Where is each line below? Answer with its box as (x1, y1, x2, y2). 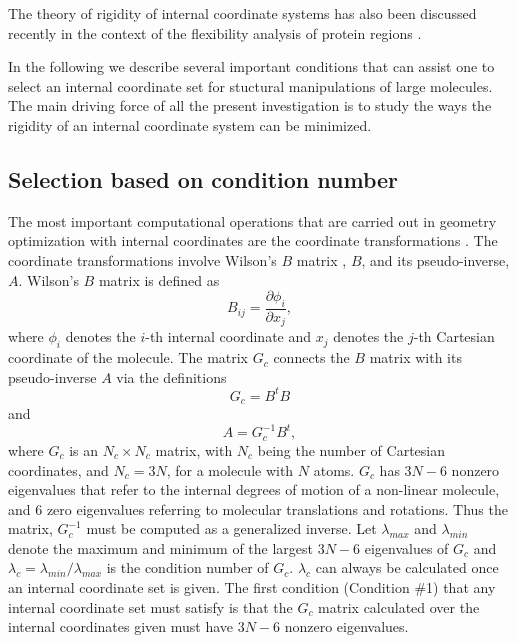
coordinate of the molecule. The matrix (8, 347, 249, 368)
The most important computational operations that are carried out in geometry (8, 210, 497, 231)
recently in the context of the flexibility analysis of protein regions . (8, 22, 422, 43)
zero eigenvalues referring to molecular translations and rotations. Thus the (46, 498, 508, 519)
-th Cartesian (413, 326, 495, 347)
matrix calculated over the (318, 596, 480, 617)
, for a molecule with (166, 459, 294, 480)
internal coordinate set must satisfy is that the (8, 596, 293, 617)
